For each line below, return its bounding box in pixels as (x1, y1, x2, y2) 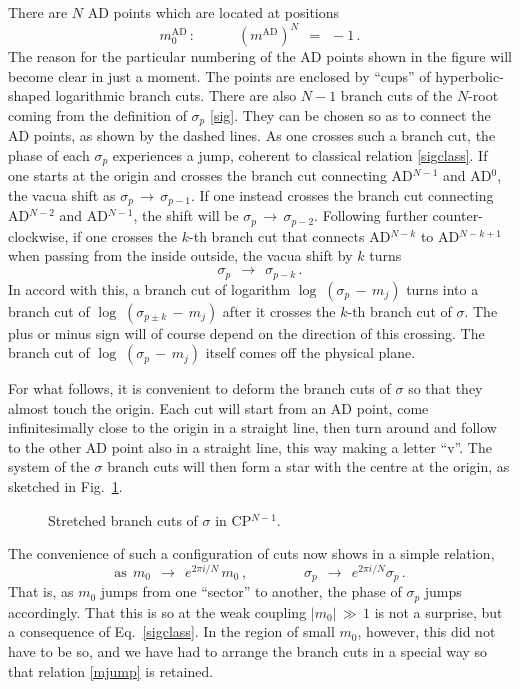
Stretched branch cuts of (48, 509, 198, 530)
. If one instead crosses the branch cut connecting (190, 184, 494, 205)
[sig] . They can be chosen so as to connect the (210, 104, 491, 125)
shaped (8, 85, 51, 106)
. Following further (314, 205, 428, 226)
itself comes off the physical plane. (205, 342, 416, 363)
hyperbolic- (435, 65, 504, 86)
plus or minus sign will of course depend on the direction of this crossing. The (8, 322, 485, 343)
